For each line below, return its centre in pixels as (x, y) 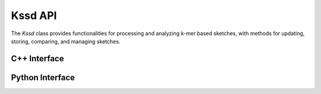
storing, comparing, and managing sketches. (66, 41)
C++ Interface (37, 59)
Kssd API (34, 15)
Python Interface (43, 77)
